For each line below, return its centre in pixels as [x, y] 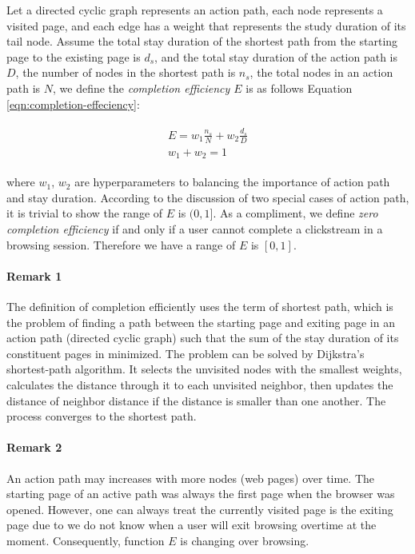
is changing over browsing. [245, 540]
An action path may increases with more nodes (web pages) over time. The [191, 478]
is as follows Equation [299, 88]
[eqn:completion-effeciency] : [73, 104]
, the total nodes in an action [321, 72]
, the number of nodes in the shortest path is [126, 72]
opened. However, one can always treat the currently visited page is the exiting [200, 509]
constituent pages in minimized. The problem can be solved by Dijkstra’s [186, 353]
